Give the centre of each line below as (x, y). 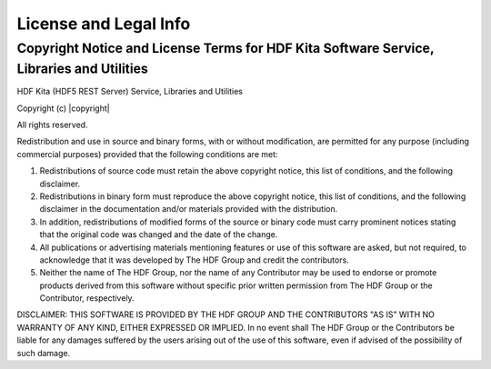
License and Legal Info (104, 24)
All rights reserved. (52, 125)
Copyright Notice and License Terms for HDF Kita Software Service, (225, 48)
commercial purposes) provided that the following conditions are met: (147, 154)
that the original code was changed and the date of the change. (159, 234)
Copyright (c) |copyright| (63, 108)
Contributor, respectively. (87, 298)
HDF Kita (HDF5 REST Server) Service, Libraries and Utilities (130, 92)
